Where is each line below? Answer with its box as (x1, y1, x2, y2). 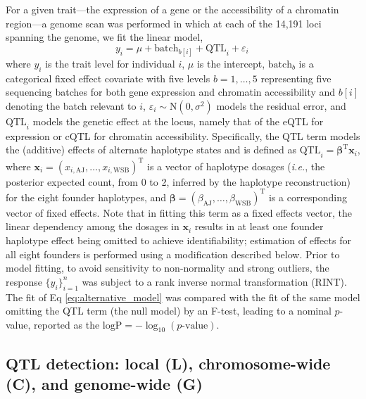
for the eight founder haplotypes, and (6, 189, 167, 204)
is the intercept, (196, 56, 265, 70)
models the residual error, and (216, 98, 346, 113)
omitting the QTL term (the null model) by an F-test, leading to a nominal (6, 303, 332, 318)
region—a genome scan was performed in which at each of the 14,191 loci (6, 15, 322, 30)
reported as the (34, 317, 100, 331)
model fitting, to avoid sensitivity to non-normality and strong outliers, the (6, 260, 329, 275)
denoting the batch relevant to (6, 98, 137, 113)
